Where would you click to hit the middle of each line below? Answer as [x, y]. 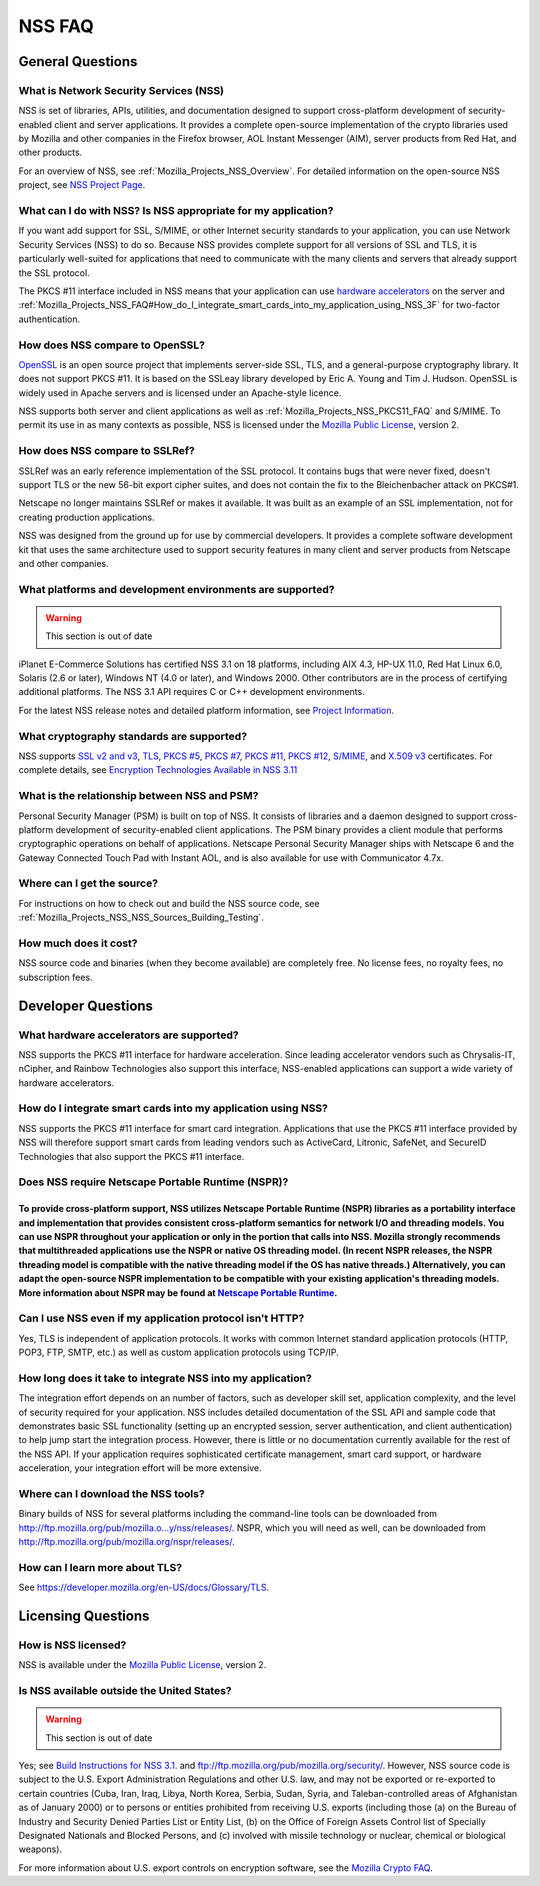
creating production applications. [86, 517]
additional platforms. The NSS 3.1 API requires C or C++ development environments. [191, 692]
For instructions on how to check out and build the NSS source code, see [169, 903]
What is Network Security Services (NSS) [121, 90]
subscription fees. [56, 977]
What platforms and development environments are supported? [176, 589]
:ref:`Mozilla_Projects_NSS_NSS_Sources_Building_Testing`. [141, 917]
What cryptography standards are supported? [133, 736]
